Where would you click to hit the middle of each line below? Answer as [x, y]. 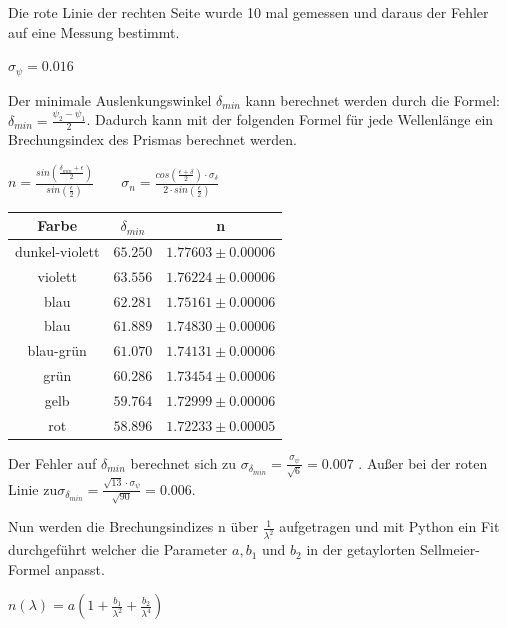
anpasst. [79, 568]
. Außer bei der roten [423, 462]
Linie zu [33, 488]
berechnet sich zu [183, 462]
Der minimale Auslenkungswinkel [110, 99]
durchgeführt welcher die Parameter [118, 549]
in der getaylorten [361, 549]
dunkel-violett [57, 250]
